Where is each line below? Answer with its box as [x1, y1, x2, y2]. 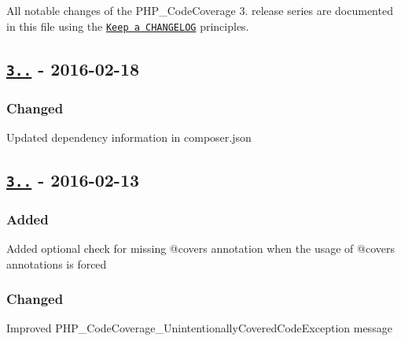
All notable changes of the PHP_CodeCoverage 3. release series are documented [6, 2, 393, 18]
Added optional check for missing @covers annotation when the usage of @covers [6, 240, 395, 256]
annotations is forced [6, 255, 107, 272]
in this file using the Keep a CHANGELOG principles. [6, 17, 249, 34]
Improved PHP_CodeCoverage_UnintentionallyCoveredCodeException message [6, 320, 392, 336]
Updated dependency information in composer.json [6, 128, 252, 145]
